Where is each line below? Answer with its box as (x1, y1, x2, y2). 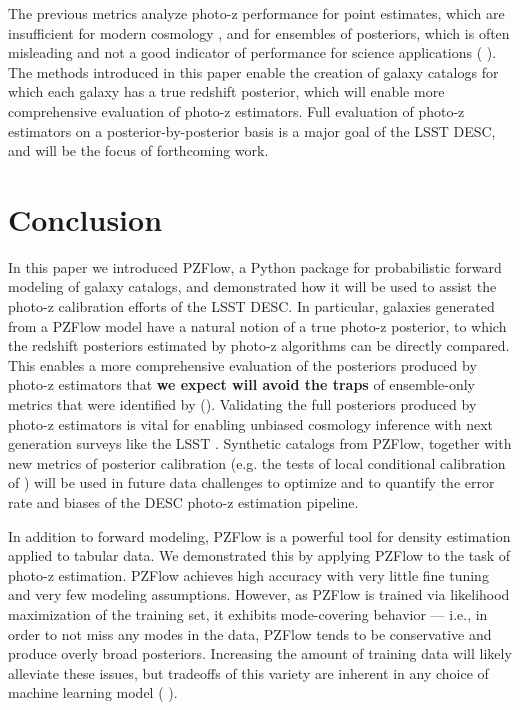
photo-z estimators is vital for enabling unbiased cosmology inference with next (8, 413, 494, 434)
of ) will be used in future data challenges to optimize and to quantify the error (8, 472, 495, 493)
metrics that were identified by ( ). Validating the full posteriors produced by (8, 394, 477, 415)
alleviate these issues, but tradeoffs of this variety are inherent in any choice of (8, 662, 489, 683)
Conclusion (8, 198, 163, 239)
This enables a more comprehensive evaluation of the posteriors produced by (8, 354, 477, 375)
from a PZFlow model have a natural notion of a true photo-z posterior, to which (8, 315, 507, 336)
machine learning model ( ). (8, 682, 178, 703)
